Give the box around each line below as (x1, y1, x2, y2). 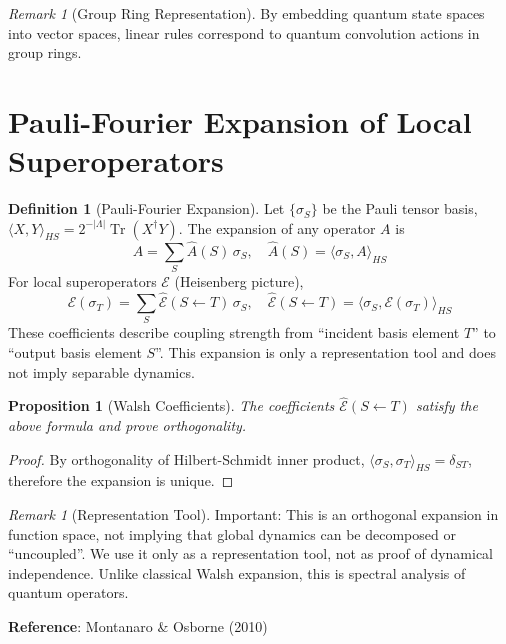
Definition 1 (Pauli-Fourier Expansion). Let (8, 198, 285, 219)
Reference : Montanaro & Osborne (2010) (8, 615, 268, 636)
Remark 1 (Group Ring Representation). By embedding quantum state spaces (8, 3, 485, 23)
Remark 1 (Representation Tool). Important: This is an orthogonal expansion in (8, 503, 499, 524)
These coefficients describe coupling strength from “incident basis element (8, 322, 460, 343)
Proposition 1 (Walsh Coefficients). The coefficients (8, 395, 335, 416)
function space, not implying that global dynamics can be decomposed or (8, 523, 456, 544)
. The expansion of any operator (178, 217, 376, 238)
